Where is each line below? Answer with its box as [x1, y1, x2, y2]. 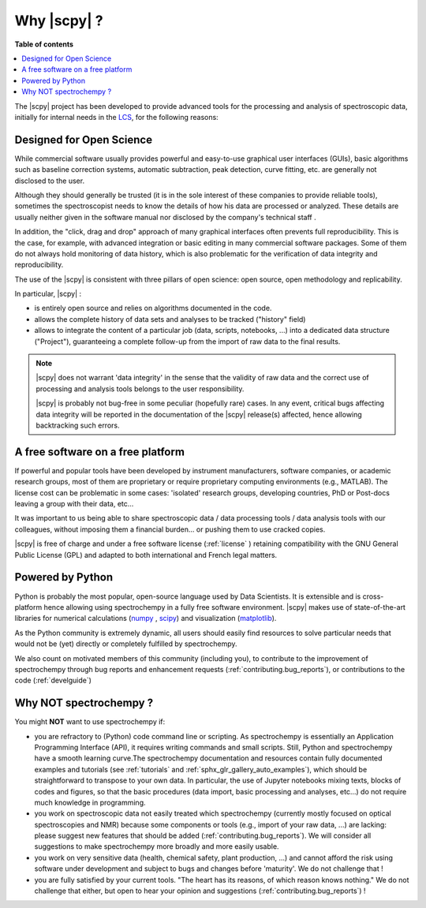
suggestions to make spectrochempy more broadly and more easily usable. [34, 842, 279, 851]
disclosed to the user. [14, 176, 85, 185]
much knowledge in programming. [34, 798, 146, 807]
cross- [362, 592, 384, 601]
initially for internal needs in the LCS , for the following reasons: [14, 112, 219, 121]
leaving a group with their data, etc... [14, 499, 134, 509]
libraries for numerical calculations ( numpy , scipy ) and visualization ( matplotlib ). [14, 614, 277, 623]
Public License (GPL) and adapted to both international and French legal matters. [14, 550, 278, 559]
